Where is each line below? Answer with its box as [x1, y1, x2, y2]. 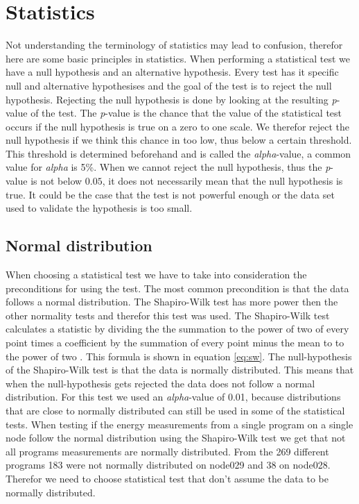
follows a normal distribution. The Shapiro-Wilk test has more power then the [6, 294, 338, 309]
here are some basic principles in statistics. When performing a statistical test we [6, 51, 351, 65]
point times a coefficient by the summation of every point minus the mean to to [6, 335, 344, 350]
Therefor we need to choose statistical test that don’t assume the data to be [6, 471, 329, 485]
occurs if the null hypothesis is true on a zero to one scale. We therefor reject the [6, 119, 350, 133]
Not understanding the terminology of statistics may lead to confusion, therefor [6, 37, 343, 52]
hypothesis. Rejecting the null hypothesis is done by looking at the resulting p [6, 92, 337, 106]
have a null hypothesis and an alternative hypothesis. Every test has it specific [6, 65, 339, 79]
